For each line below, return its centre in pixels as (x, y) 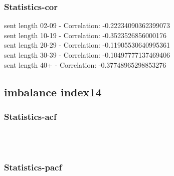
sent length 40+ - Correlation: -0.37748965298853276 (85, 64)
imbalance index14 (53, 92)
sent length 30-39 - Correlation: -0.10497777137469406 (87, 55)
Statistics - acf (30, 116)
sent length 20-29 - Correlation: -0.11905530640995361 (87, 45)
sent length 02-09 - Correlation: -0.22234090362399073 (87, 25)
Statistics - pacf (33, 167)
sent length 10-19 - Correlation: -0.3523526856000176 (85, 35)
